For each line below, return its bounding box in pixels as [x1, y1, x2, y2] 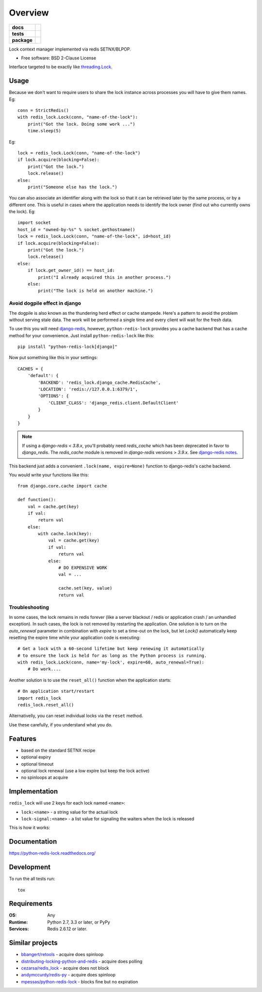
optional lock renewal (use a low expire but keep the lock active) [21, 768, 150, 774]
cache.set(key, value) [58, 585, 113, 591]
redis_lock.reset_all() [17, 702, 74, 708]
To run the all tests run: [9, 876, 55, 882]
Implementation [9, 787, 58, 795]
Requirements [9, 900, 53, 908]
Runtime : [9, 919, 28, 925]
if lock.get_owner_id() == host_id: [27, 268, 115, 273]
